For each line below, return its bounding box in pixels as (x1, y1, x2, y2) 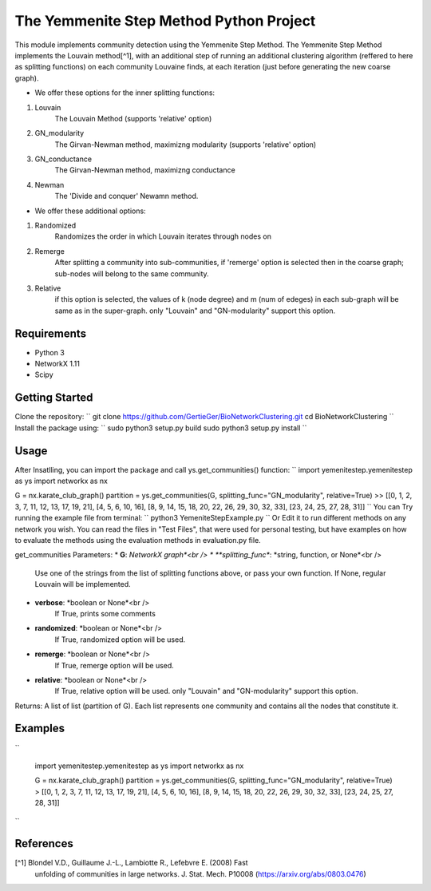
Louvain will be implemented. (34, 580, 131, 589)
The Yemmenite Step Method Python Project (14, 12, 316, 30)
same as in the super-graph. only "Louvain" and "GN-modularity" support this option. (54, 306, 336, 315)
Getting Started (14, 391, 93, 405)
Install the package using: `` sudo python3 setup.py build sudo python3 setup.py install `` (14, 423, 307, 433)
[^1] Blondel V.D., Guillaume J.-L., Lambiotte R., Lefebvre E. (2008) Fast (14, 858, 248, 868)
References (14, 837, 73, 850)
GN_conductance (34, 154, 92, 164)
